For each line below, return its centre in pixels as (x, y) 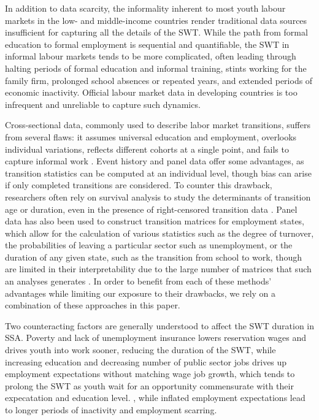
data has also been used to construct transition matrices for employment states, (155, 221)
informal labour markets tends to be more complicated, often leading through (151, 56)
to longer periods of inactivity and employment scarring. (111, 410)
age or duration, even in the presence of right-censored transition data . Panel (151, 209)
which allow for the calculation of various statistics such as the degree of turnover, (159, 233)
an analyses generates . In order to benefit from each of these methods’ (138, 281)
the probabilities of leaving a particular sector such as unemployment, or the (149, 245)
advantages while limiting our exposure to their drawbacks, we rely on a (140, 293)
